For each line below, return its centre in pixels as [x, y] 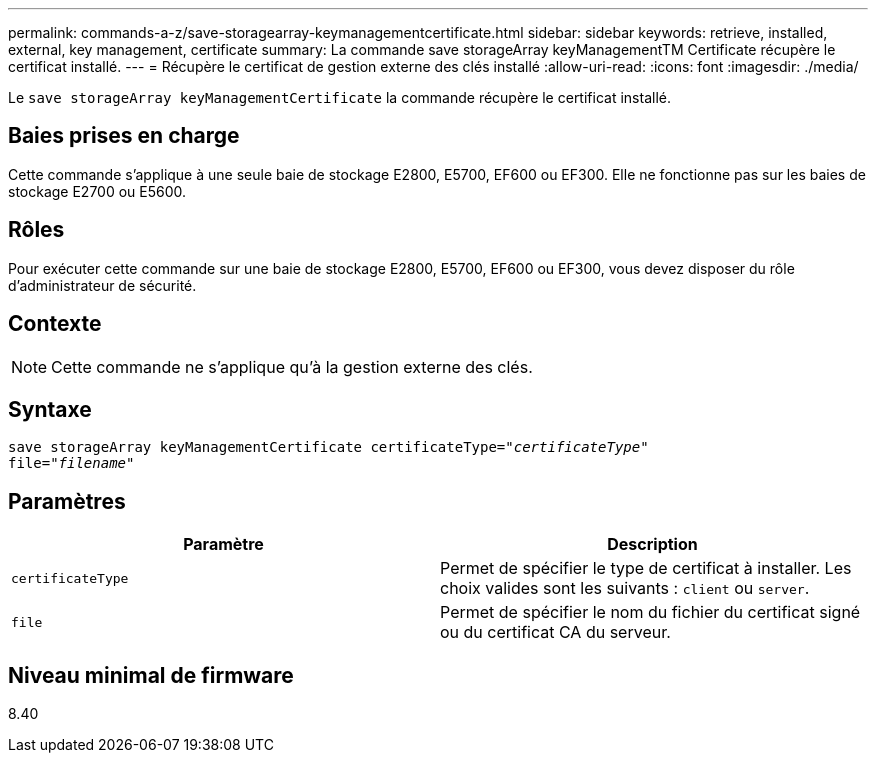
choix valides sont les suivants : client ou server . [625, 588]
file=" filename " [71, 463]
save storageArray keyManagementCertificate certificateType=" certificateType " [328, 447]
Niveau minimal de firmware [151, 675]
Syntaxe [50, 409]
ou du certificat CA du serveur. [555, 632]
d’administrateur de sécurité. [102, 285]
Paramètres [67, 501]
